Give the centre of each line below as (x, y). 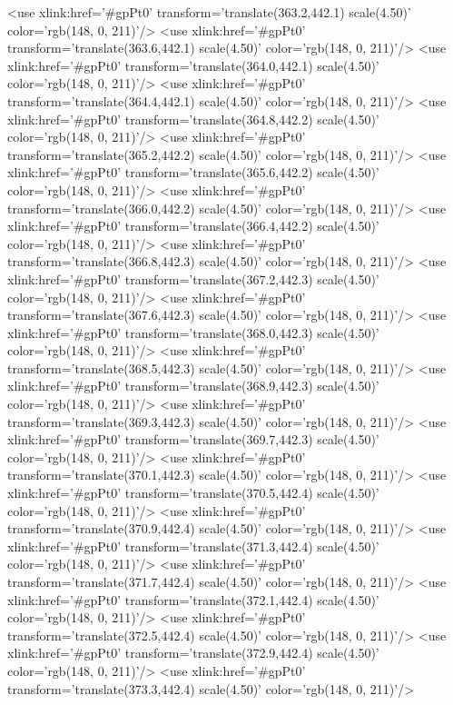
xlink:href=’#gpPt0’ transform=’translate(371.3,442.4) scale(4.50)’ (193, 546)
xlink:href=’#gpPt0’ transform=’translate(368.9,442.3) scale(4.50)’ (193, 386)
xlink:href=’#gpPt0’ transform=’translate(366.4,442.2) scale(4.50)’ (193, 226)
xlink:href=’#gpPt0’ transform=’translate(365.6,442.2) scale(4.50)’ (193, 172)
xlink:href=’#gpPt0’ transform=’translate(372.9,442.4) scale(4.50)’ (193, 653)
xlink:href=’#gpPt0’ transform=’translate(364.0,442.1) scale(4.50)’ (193, 65)
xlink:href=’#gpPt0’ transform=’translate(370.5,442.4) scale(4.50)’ (193, 493)
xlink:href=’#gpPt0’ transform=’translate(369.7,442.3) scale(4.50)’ (193, 439)
